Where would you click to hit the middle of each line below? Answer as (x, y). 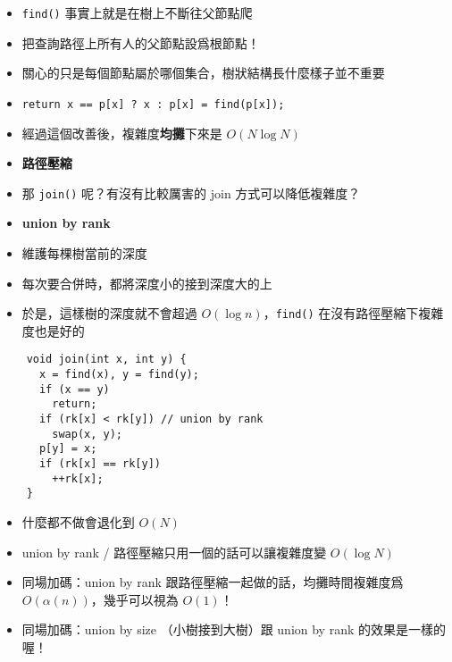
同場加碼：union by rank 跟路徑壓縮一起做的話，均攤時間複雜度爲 (213, 582)
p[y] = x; (68, 449)
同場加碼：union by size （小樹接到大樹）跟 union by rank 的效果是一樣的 (234, 629)
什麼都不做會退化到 (78, 521)
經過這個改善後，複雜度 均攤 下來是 (122, 133)
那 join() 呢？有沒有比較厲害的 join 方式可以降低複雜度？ (191, 193)
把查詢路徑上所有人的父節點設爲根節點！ (141, 42)
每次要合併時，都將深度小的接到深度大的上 (147, 283)
